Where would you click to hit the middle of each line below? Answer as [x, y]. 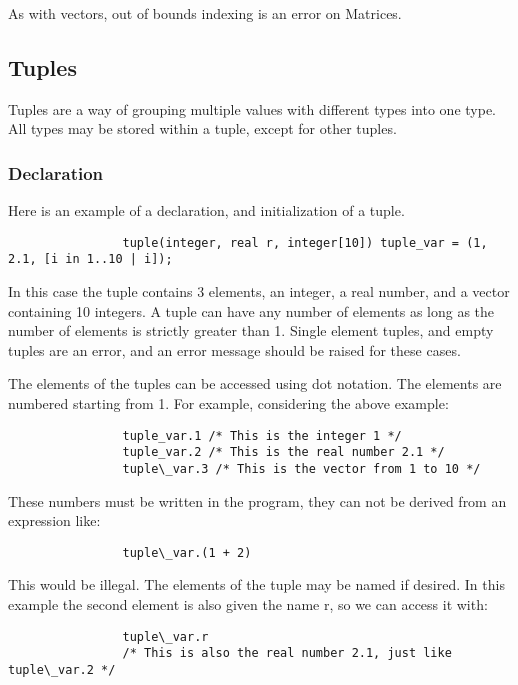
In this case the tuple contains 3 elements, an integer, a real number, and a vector [259, 291]
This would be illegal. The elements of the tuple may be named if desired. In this [256, 584]
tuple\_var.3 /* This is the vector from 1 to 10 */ [301, 468]
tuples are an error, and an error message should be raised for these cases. [234, 349]
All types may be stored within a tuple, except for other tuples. [202, 128]
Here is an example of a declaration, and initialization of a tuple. [206, 210]
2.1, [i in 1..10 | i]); [90, 259]
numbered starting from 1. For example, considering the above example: [228, 403]
